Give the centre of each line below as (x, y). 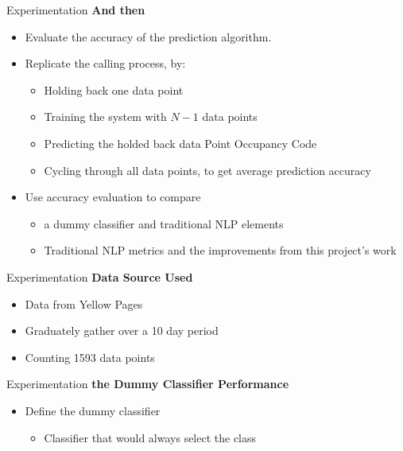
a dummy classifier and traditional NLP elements (164, 223)
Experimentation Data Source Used (100, 276)
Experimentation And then (76, 10)
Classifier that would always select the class (150, 437)
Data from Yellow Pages (84, 303)
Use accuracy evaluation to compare (113, 197)
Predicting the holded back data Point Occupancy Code (180, 143)
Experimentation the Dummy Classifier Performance (148, 384)
